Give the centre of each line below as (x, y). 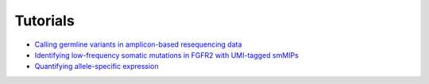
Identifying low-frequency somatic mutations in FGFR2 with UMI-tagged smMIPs (167, 55)
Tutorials (44, 21)
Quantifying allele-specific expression (97, 67)
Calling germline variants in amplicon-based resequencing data (138, 44)
